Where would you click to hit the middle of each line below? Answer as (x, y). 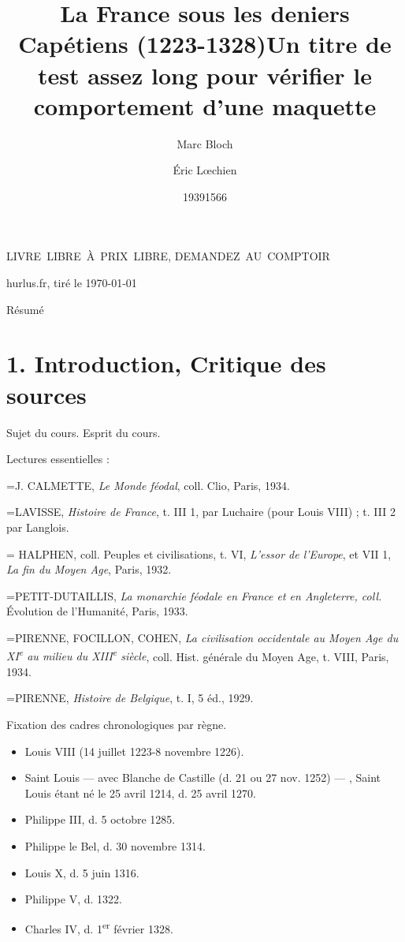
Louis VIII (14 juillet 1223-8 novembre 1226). (134, 751)
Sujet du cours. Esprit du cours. (84, 432)
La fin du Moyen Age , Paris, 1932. (89, 569)
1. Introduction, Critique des (166, 363)
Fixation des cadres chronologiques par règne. (117, 724)
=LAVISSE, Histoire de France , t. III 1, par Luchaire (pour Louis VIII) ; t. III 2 (201, 512)
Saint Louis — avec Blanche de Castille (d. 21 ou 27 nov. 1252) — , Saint (203, 778)
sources (46, 394)
